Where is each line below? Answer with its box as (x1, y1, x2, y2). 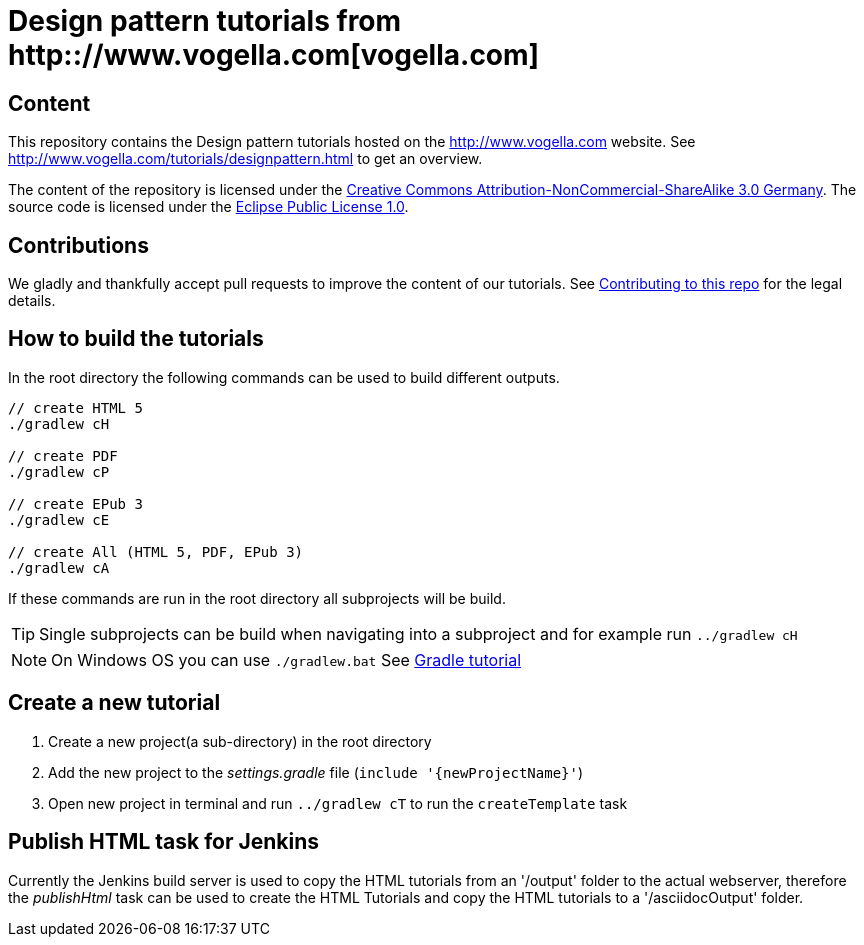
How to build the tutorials (8, 326, 264, 352)
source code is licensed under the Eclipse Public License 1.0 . (8, 198, 409, 216)
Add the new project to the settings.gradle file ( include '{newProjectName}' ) (48, 763, 584, 781)
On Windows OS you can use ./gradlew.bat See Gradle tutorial (51, 649, 522, 670)
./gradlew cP (8, 463, 110, 480)
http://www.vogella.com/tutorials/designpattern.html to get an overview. (8, 150, 483, 168)
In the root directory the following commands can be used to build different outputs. (8, 368, 560, 386)
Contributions (8, 232, 149, 258)
